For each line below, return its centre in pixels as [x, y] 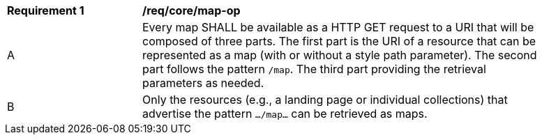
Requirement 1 [46, 10]
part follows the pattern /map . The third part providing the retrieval [314, 69]
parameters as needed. [203, 83]
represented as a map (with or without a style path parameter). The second [340, 55]
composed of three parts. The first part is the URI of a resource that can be [339, 41]
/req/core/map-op [191, 10]
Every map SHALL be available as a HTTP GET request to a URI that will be [338, 27]
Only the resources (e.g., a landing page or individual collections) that [325, 100]
